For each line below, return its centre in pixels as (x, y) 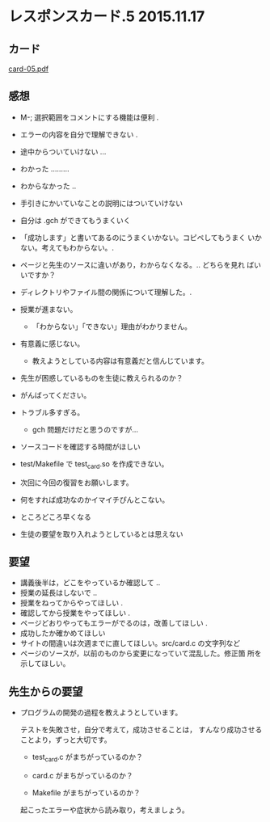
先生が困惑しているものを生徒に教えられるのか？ (101, 377)
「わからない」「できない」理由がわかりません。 (112, 326)
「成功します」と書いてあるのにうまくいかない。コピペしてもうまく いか (141, 237)
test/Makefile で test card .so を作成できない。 (94, 464)
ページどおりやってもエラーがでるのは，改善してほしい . (114, 623)
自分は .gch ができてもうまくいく (75, 220)
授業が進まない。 (49, 309)
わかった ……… (45, 169)
